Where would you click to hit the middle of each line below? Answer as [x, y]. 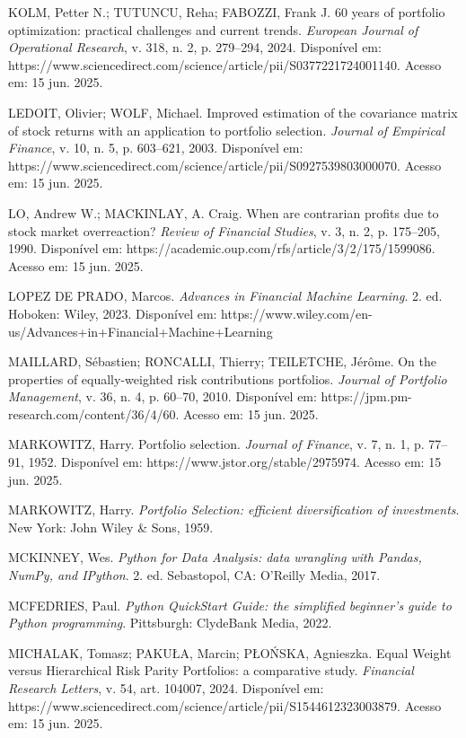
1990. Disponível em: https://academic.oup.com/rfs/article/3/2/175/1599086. [222, 248]
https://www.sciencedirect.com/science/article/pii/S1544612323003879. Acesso [225, 705]
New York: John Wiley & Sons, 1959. [111, 527]
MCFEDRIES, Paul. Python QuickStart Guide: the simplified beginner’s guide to [230, 605]
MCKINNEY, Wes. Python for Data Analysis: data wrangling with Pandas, [215, 557]
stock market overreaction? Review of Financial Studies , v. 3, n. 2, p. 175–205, [224, 230]
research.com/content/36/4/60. [94, 413]
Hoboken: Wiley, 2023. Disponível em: [113, 313]
